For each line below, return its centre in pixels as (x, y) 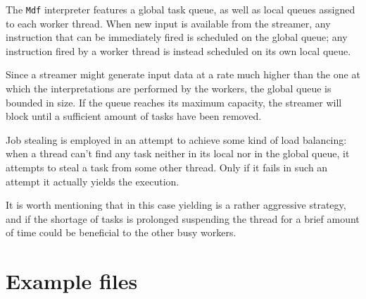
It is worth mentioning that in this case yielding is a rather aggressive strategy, (176, 205)
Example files (72, 281)
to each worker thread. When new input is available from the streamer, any (168, 23)
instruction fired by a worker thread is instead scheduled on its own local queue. (178, 50)
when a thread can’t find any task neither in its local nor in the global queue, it (178, 153)
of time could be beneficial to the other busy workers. (121, 232)
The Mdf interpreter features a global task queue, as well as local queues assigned (181, 9)
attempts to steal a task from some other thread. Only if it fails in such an (167, 167)
